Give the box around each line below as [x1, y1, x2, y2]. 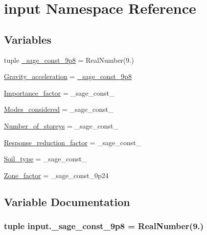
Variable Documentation [4, 194, 130, 209]
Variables [4, 31, 52, 47]
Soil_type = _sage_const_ [4, 154, 87, 164]
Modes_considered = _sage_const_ [4, 104, 114, 114]
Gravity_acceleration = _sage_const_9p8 [4, 71, 132, 81]
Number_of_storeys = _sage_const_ [4, 120, 118, 131]
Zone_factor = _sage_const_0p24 [4, 170, 109, 180]
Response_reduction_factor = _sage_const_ [4, 137, 141, 147]
